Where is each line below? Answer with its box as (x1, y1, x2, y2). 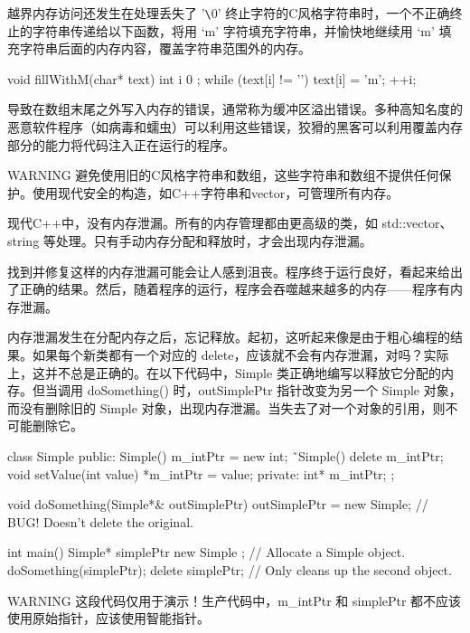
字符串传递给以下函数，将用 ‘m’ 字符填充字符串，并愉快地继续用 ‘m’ (32, 21, 435, 40)
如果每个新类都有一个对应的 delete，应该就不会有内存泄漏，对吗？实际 (32, 345, 449, 364)
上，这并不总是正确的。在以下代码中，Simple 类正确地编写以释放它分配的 (7, 363, 441, 382)
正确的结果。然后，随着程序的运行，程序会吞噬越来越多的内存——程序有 (19, 279, 450, 298)
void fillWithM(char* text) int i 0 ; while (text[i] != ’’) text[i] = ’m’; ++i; (7, 69, 417, 88)
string (7, 231, 40, 250)
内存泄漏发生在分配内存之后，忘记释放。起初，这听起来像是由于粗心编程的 (7, 327, 450, 346)
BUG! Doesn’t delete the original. (7, 512, 193, 531)
